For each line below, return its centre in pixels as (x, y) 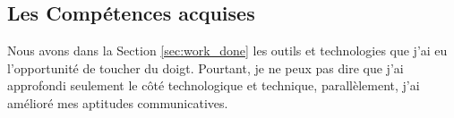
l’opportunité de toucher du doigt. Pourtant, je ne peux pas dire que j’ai (206, 67)
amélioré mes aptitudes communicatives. (118, 102)
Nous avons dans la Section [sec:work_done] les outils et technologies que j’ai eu (227, 51)
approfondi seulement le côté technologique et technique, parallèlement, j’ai (214, 85)
